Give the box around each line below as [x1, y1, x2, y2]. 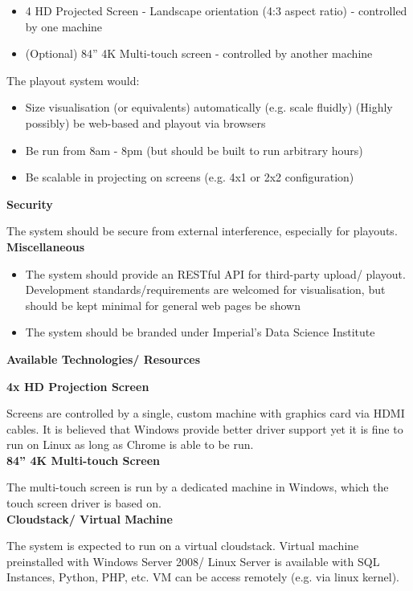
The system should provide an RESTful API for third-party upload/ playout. [25, 265, 406, 282]
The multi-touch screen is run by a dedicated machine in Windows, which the [6, 479, 389, 495]
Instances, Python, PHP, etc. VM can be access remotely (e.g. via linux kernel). [6, 569, 400, 585]
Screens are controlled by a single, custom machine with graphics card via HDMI [6, 405, 405, 422]
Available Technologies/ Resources [6, 350, 201, 367]
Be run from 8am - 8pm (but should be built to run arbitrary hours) [25, 141, 363, 158]
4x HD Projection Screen [6, 377, 149, 394]
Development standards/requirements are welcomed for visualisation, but [25, 281, 386, 298]
